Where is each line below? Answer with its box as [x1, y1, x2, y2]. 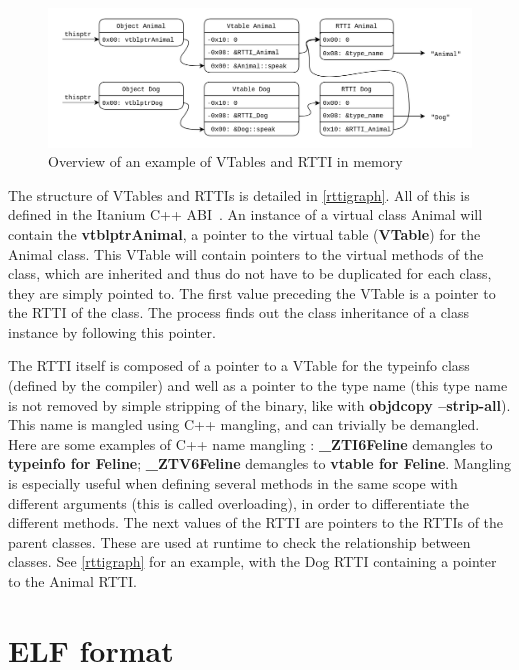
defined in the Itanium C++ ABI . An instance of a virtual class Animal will [8, 204, 483, 225]
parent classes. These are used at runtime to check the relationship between [8, 531, 471, 552]
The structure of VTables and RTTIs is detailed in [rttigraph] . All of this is [8, 184, 470, 205]
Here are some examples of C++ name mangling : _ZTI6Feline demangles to [8, 433, 493, 454]
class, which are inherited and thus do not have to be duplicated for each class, [8, 263, 492, 284]
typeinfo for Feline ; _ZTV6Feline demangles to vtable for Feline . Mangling [8, 453, 512, 474]
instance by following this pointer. [8, 321, 216, 342]
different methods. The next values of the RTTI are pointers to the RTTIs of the [8, 512, 504, 533]
